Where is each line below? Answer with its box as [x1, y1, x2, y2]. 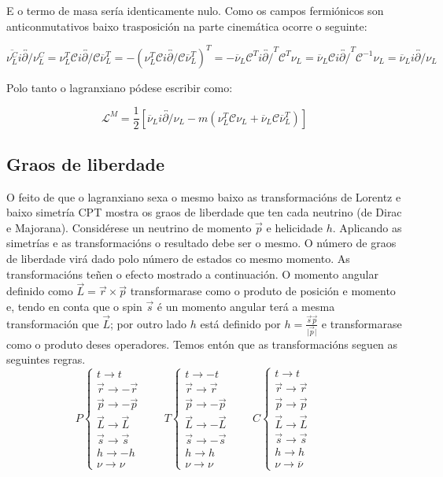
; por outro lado [110, 315, 186, 331]
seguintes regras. [6, 351, 86, 368]
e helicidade [266, 219, 323, 235]
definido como [6, 283, 73, 299]
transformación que [6, 315, 99, 331]
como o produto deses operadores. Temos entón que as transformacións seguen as [6, 335, 398, 352]
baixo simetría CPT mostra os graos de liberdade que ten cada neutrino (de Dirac [6, 204, 402, 220]
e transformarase [321, 315, 402, 331]
